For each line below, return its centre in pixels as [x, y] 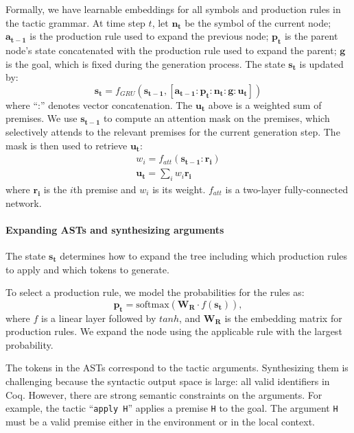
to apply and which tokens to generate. [87, 269]
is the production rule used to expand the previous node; [149, 36]
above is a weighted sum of [265, 104]
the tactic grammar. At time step [75, 22]
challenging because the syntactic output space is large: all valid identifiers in [168, 381]
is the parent [311, 36]
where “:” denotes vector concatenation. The [99, 104]
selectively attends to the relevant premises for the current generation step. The [173, 131]
